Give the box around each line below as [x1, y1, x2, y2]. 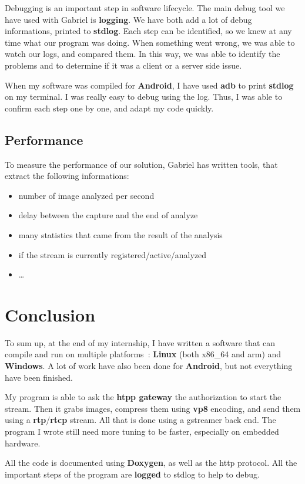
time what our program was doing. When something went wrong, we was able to [5, 36, 295, 48]
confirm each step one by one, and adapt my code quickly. [5, 101, 214, 114]
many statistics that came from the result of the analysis [18, 228, 223, 241]
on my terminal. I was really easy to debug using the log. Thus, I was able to [5, 90, 283, 103]
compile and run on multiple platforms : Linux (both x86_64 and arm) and [5, 348, 281, 360]
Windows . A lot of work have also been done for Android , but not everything [5, 360, 293, 372]
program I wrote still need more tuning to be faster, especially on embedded [5, 425, 279, 437]
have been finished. [5, 371, 73, 383]
